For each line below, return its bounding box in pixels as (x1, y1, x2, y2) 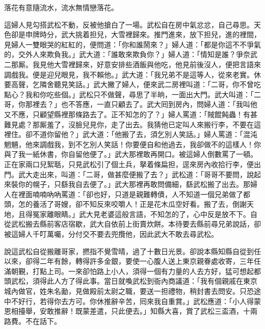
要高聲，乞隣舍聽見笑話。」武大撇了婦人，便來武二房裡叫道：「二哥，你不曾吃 (4, 79, 261, 90)
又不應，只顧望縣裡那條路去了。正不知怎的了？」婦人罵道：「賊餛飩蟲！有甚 (4, 108, 257, 119)
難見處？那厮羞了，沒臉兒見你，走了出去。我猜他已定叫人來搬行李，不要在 (4, 119, 254, 129)
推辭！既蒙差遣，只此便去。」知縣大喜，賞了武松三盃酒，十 (54, 306, 250, 316)
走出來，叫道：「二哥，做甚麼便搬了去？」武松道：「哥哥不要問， (32, 169, 247, 179)
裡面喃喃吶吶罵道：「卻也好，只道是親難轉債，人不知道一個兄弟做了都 (18, 188, 250, 199)
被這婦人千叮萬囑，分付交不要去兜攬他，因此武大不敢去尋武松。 (4, 229, 218, 239)
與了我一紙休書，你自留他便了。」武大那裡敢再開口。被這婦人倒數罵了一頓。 (4, 149, 257, 159)
